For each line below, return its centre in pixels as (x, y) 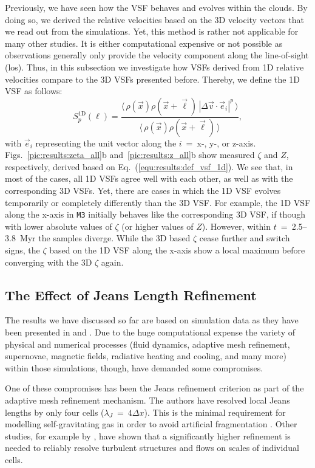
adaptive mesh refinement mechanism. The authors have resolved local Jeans (147, 400)
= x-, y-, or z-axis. (221, 143)
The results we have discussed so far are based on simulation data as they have (152, 320)
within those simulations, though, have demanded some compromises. (134, 367)
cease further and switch (245, 238)
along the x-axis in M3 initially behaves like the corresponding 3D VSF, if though (155, 214)
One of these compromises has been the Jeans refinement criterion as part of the (154, 388)
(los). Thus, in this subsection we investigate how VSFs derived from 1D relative (154, 67)
